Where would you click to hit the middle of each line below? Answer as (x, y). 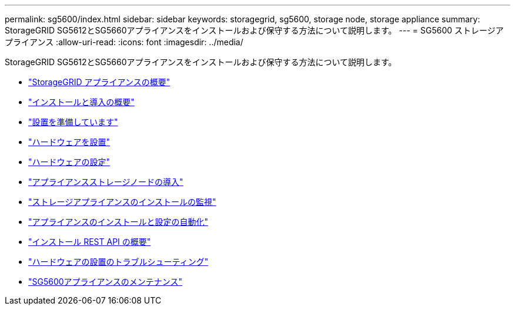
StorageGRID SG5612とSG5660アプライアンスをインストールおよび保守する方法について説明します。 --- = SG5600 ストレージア (254, 30)
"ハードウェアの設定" (69, 162)
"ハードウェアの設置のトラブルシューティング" (118, 262)
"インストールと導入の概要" (81, 102)
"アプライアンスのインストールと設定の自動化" (118, 222)
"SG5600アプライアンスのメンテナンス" (106, 282)
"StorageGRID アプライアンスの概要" (99, 82)
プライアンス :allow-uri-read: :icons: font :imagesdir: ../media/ (124, 42)
